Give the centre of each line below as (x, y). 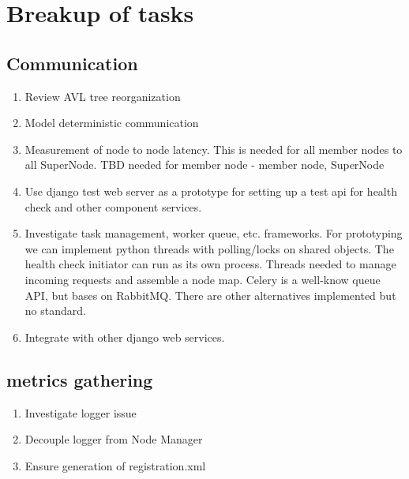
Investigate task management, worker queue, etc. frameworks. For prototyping (214, 233)
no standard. (55, 311)
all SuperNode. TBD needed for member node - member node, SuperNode (204, 165)
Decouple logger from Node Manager (114, 439)
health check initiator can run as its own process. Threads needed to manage (210, 264)
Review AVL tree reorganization (103, 96)
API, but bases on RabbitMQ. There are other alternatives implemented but (210, 295)
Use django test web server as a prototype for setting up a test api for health (211, 191)
